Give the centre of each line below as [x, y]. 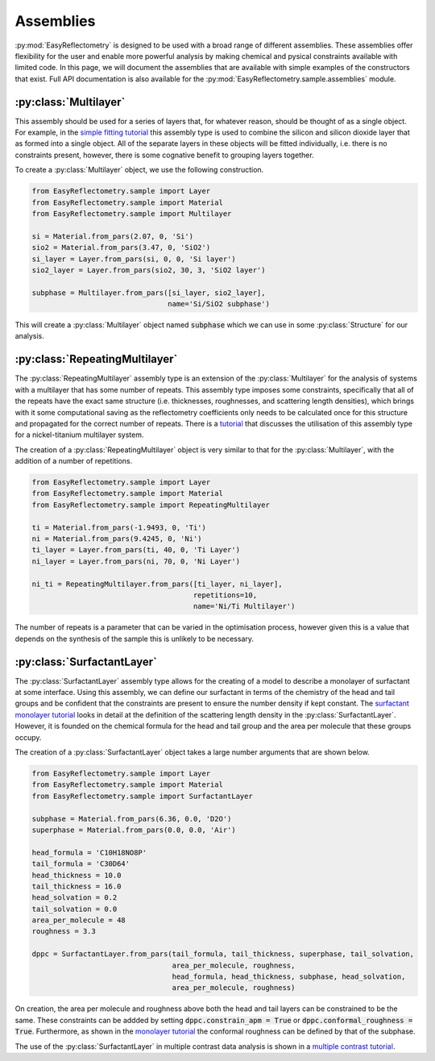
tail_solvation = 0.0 [75, 909]
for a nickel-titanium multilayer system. [79, 435]
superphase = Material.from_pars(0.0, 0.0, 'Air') [134, 830]
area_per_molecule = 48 [79, 920]
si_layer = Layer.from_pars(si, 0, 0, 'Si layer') [134, 259]
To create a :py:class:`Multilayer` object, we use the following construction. [139, 170]
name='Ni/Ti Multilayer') [244, 606]
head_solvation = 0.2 [75, 898]
